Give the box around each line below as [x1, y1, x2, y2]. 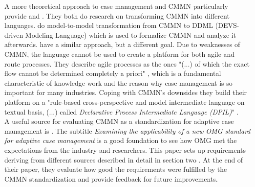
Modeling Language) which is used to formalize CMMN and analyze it [25, 29, 236, 40]
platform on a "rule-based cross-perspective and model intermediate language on [4, 96, 245, 107]
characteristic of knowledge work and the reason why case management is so [4, 77, 233, 88]
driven [4, 29, 23, 40]
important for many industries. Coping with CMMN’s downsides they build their [4, 87, 247, 97]
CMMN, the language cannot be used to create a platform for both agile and [4, 48, 235, 59]
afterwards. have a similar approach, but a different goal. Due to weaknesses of [4, 39, 240, 49]
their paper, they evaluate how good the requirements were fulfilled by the [4, 164, 227, 174]
